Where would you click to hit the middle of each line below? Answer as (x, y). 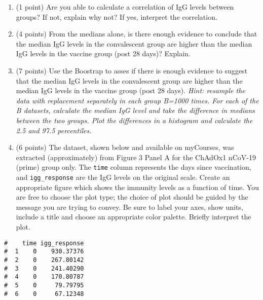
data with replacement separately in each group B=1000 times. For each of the (137, 100)
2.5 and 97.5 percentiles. (54, 130)
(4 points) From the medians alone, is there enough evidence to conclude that (137, 34)
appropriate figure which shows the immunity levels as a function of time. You (137, 187)
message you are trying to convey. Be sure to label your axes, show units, (129, 207)
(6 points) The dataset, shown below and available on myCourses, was (125, 147)
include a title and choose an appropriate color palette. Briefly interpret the (134, 217)
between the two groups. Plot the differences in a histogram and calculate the (134, 120)
